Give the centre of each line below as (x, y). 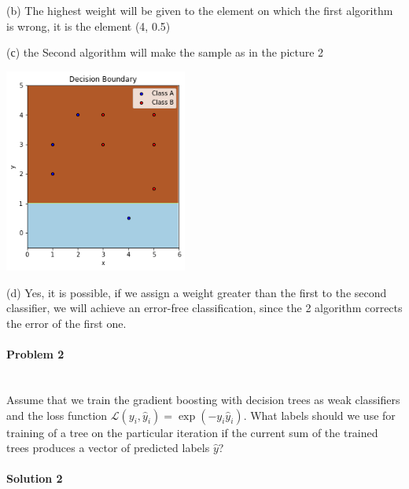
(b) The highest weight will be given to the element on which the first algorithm (200, 10)
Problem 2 (35, 354)
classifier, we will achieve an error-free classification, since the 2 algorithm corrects (204, 308)
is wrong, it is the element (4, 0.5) (88, 26)
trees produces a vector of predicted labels (108, 448)
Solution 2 (35, 478)
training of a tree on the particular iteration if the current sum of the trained (192, 432)
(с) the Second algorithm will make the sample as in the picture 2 (165, 52)
